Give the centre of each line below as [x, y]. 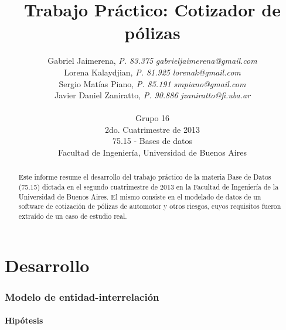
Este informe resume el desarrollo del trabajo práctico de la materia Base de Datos [145, 177]
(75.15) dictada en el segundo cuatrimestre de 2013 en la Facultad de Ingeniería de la [149, 187]
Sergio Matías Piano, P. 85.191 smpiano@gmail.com [152, 83]
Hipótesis [24, 320]
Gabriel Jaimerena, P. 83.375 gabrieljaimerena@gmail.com [152, 61]
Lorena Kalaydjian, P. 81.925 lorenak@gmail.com [152, 72]
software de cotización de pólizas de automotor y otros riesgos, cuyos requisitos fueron [150, 206]
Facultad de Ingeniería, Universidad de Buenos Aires [152, 152]
